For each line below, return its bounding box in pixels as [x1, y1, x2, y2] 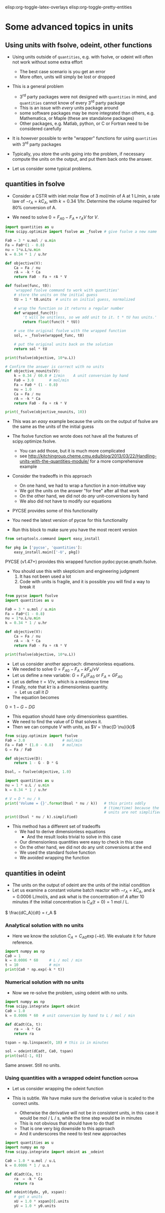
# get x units [14, 1194, 43, 1199]
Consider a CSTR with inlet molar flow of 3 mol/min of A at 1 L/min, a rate [12, 193, 160, 198]
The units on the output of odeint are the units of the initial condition [12, 882, 150, 888]
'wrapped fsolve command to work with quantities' [14, 288, 120, 293]
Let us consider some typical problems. [12, 166, 92, 171]
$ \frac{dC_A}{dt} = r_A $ [5, 909, 56, 915]
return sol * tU [14, 346, 48, 351]
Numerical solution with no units [5, 979, 84, 986]
